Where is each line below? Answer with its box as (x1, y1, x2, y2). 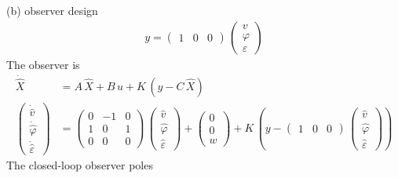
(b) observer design (6, 2, 98, 18)
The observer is (6, 56, 80, 72)
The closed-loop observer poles (6, 157, 153, 173)
